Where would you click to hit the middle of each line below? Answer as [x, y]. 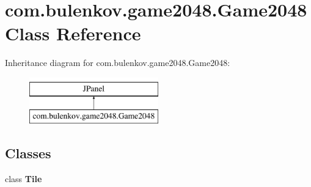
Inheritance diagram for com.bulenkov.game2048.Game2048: [118, 63]
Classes [28, 153]
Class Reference [73, 33]
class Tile [24, 179]
